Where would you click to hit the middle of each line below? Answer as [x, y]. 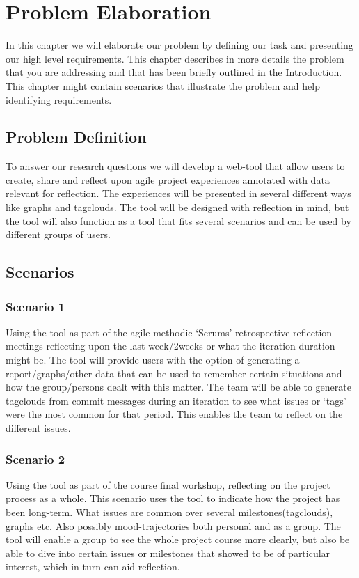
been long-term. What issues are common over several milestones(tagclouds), [169, 512]
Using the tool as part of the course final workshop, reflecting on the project [168, 484]
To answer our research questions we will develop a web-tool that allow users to [175, 166]
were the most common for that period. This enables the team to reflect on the [174, 414]
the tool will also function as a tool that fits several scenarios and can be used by [178, 220]
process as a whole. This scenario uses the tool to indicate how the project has [173, 498]
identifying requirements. [59, 99]
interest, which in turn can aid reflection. [93, 567]
